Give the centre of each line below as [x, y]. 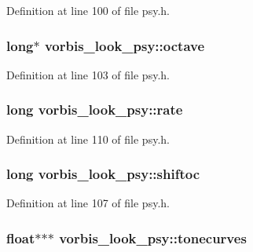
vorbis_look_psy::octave [125, 45]
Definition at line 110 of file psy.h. [88, 139]
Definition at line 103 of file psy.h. [88, 74]
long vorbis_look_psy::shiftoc [103, 174]
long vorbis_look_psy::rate [95, 110]
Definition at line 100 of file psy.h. [88, 10]
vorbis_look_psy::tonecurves [153, 237]
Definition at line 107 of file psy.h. [88, 203]
